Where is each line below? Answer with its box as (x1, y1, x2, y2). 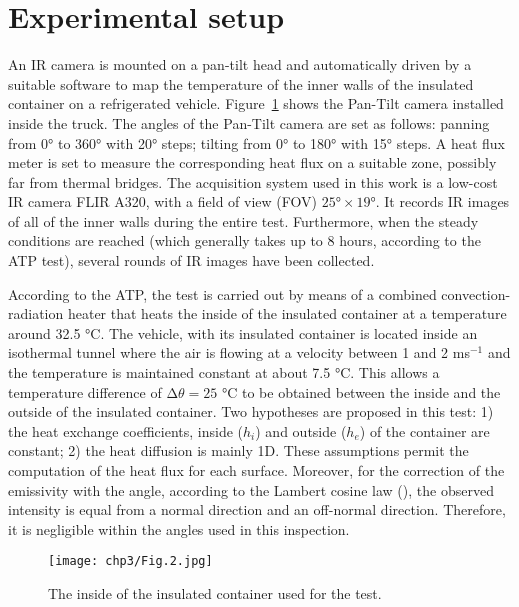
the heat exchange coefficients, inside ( (8, 420, 244, 441)
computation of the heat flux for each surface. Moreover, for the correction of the (8, 460, 505, 480)
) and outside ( (255, 420, 347, 441)
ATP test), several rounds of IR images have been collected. (8, 250, 375, 271)
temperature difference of (8, 381, 162, 402)
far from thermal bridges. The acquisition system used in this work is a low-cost (8, 171, 498, 192)
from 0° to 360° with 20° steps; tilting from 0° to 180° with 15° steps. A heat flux (8, 132, 505, 153)
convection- (441, 283, 511, 304)
